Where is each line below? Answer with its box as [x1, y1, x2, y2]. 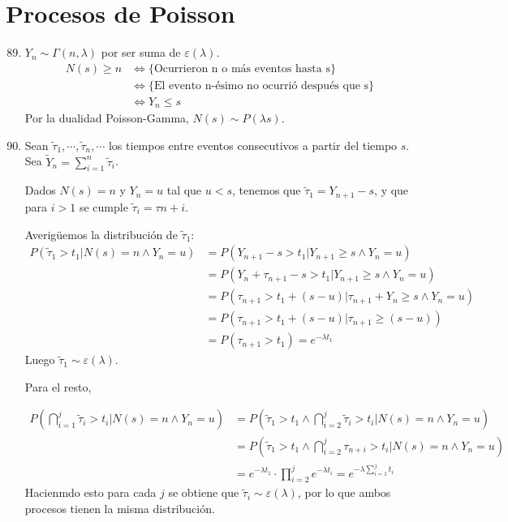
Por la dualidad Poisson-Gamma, [24, 109, 189, 126]
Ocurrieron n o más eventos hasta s [153, 62, 330, 75]
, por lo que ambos [297, 484, 391, 501]
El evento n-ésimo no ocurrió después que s [153, 79, 369, 92]
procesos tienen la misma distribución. [24, 499, 215, 516]
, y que [374, 182, 409, 199]
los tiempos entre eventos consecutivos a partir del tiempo [108, 136, 398, 153]
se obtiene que [168, 484, 239, 501]
